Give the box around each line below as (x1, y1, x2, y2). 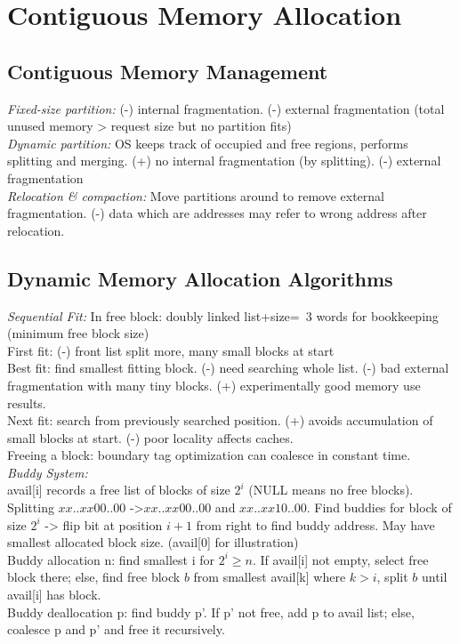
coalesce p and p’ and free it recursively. (7, 620, 225, 639)
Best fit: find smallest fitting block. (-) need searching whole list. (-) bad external (7, 358, 449, 377)
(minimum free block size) (7, 324, 149, 342)
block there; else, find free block (7, 568, 181, 586)
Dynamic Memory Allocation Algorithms (7, 264, 393, 292)
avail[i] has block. (7, 585, 101, 604)
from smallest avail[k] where (193, 568, 346, 586)
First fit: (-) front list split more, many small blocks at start (7, 341, 335, 359)
